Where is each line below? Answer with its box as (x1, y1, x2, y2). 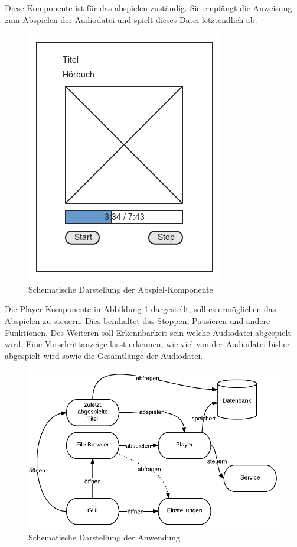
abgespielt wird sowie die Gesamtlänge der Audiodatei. (5, 349, 203, 361)
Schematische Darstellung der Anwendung (28, 530, 181, 543)
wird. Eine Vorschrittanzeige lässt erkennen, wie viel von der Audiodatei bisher (5, 338, 291, 350)
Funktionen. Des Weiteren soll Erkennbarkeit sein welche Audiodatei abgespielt (5, 326, 291, 338)
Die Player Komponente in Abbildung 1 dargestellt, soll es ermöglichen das (5, 303, 276, 315)
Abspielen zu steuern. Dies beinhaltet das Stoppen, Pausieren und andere (5, 314, 270, 326)
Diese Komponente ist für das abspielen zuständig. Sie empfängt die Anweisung (5, 2, 292, 14)
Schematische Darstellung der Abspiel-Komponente (28, 283, 213, 295)
